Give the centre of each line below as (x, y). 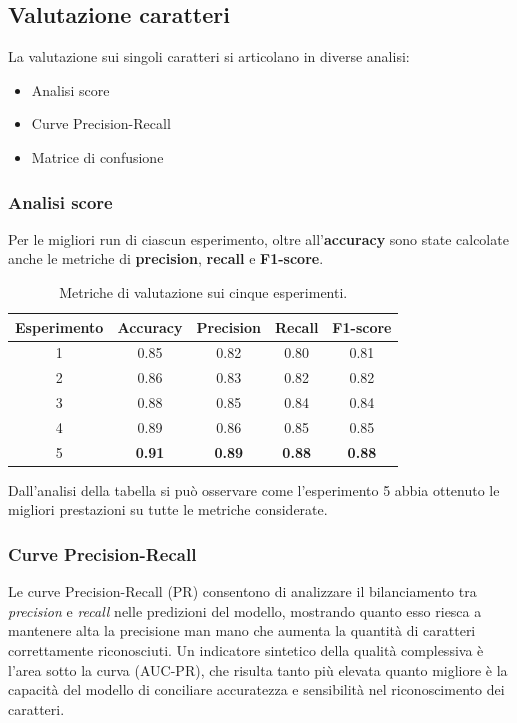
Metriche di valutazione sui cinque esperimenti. (203, 291)
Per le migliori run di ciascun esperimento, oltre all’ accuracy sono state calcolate (258, 238)
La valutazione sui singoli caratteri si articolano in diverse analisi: (209, 56)
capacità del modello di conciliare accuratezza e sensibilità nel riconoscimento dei (256, 689)
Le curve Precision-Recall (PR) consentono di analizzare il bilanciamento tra (242, 591)
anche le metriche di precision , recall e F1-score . (166, 258)
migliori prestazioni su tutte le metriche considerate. (168, 509)
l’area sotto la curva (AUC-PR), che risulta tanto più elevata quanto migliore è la (258, 669)
